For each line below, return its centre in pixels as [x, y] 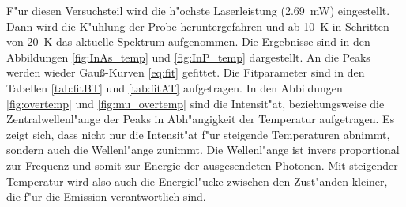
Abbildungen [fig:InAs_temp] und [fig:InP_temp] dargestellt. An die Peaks [188, 56]
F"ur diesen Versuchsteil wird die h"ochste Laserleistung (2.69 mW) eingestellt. [198, 10]
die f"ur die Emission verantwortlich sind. [106, 196]
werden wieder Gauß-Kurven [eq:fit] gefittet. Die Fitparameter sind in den [186, 72]
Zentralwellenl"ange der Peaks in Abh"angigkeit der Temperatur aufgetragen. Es [201, 119]
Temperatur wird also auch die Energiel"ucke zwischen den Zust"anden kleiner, [197, 181]
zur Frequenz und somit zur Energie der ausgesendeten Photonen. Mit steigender [202, 165]
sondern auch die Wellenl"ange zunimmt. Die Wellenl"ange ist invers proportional [203, 150]
